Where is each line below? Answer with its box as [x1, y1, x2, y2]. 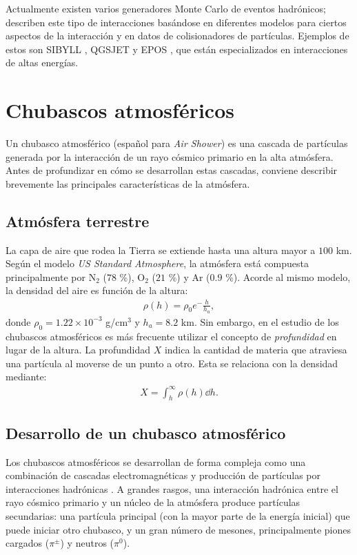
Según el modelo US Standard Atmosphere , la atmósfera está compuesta [6, 256, 309, 271]
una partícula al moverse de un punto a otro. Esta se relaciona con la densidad [6, 356, 338, 370]
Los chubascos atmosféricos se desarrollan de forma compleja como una [6, 454, 306, 469]
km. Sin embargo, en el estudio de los [181, 314, 339, 329]
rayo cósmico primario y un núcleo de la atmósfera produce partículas [6, 495, 300, 509]
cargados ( [6, 536, 50, 550]
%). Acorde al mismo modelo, [225, 269, 351, 284]
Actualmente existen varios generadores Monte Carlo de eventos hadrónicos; [6, 1, 326, 15]
